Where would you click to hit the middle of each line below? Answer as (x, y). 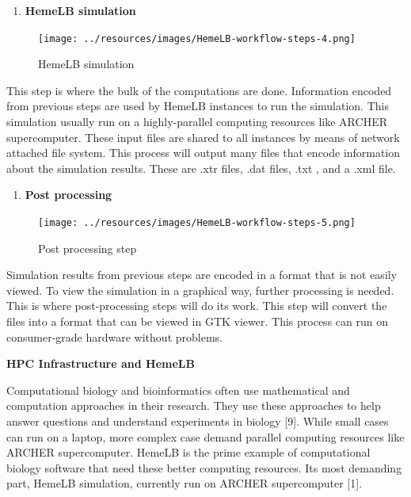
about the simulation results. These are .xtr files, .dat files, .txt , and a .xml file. (201, 168)
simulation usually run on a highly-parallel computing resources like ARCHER (197, 122)
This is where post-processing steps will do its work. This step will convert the (197, 306)
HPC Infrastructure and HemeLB (101, 363)
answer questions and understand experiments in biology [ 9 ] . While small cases (198, 421)
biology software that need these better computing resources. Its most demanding (204, 467)
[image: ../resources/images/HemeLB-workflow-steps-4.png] (197, 38)
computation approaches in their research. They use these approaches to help (194, 405)
